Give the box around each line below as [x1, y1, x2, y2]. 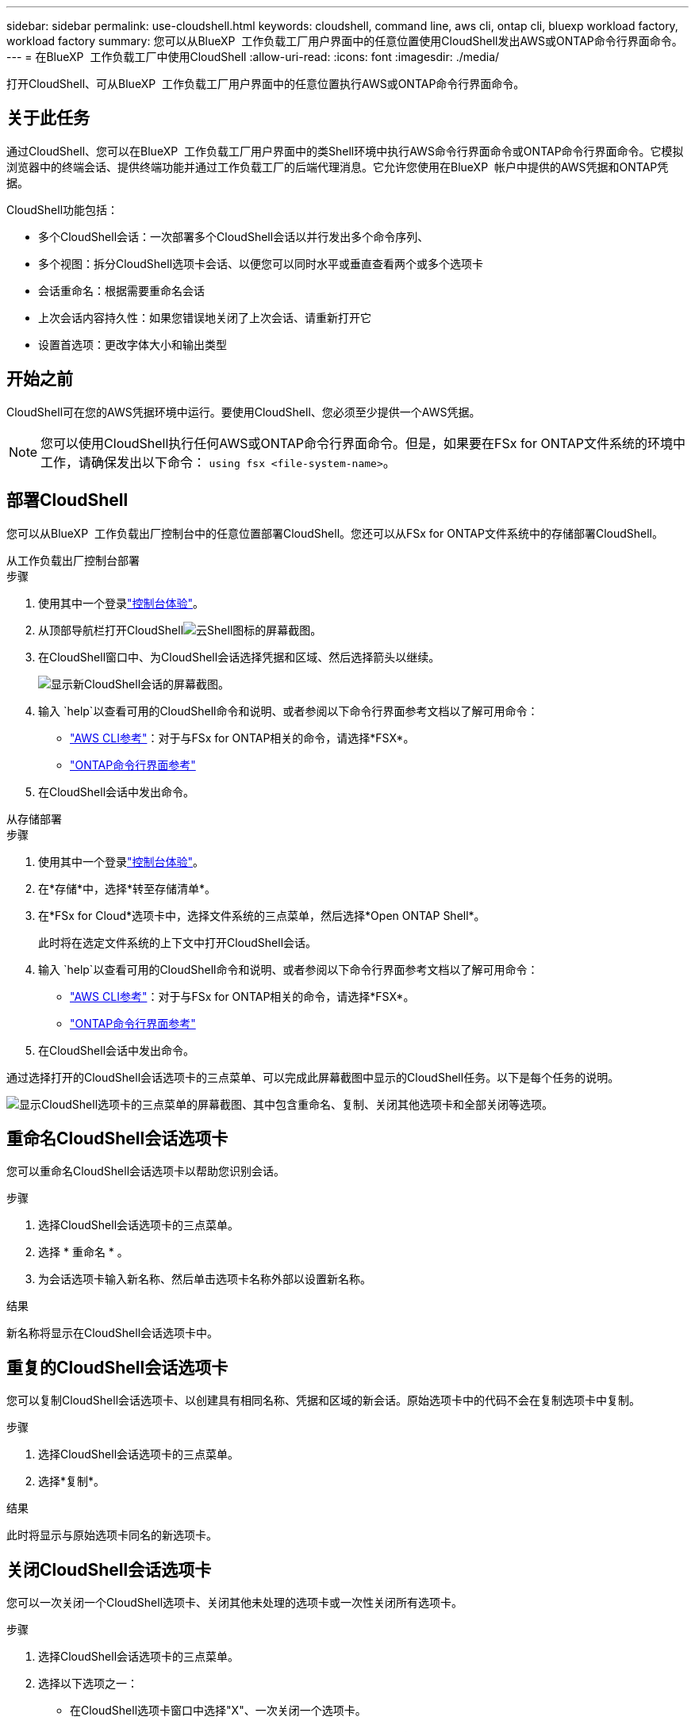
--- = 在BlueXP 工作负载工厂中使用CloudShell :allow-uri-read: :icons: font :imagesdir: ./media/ [6, 50, 500, 63]
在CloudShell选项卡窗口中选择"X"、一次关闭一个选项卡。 [70, 1703, 367, 1718]
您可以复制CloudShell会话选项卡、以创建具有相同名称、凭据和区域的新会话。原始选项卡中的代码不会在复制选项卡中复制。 [6, 1393, 641, 1408]
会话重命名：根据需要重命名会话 [38, 283, 205, 297]
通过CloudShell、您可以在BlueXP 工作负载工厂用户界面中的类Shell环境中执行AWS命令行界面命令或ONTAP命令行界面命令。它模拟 [6, 144, 684, 158]
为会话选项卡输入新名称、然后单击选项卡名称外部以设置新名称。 [38, 1272, 371, 1286]
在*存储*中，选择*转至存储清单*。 [38, 881, 217, 895]
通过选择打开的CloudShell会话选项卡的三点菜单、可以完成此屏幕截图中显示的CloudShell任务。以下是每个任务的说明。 [6, 1070, 620, 1084]
